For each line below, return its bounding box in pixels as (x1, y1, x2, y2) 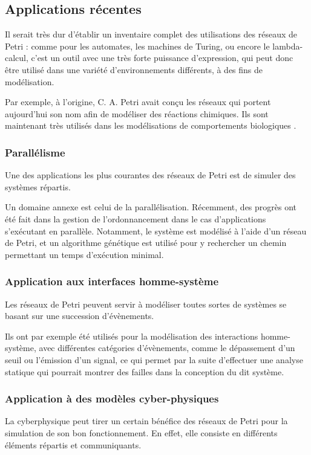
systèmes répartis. (5, 180, 71, 193)
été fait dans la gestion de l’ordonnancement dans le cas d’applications (5, 212, 266, 225)
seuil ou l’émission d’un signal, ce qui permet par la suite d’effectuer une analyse (5, 353, 303, 366)
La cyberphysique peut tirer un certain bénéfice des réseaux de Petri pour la (5, 415, 288, 427)
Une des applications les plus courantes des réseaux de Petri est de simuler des (5, 169, 296, 181)
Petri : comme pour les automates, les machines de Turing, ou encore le (5, 39, 270, 52)
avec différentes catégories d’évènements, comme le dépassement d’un (39, 341, 295, 354)
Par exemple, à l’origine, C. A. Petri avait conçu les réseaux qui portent (5, 95, 271, 108)
